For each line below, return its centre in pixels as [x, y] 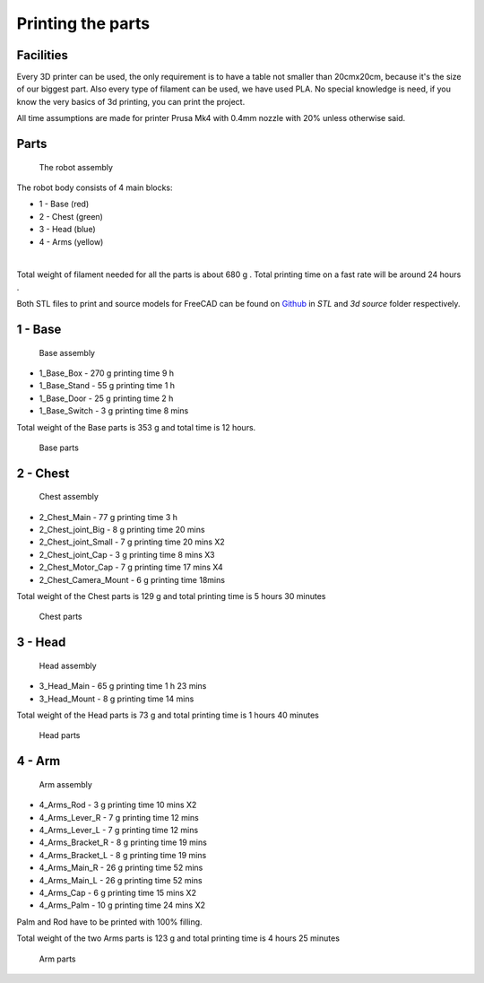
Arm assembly [66, 784]
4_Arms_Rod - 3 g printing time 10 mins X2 [118, 805]
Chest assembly [69, 497]
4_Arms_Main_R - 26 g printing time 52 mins [121, 868]
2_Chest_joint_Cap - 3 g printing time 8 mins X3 [127, 554]
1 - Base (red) [64, 204]
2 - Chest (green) [71, 216]
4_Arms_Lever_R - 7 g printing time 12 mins [119, 817]
